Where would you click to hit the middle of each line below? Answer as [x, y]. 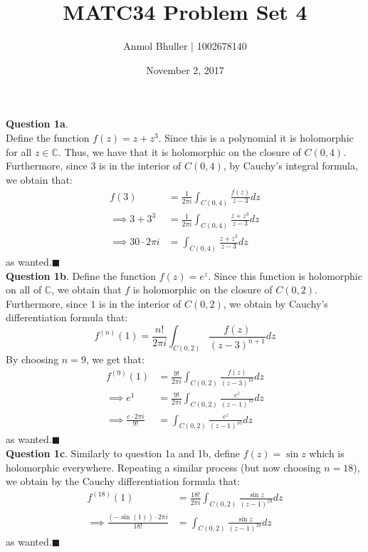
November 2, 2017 [185, 69]
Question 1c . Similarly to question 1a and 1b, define [123, 453]
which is [327, 453]
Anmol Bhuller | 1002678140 [185, 46]
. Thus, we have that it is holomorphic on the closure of [179, 151]
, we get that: [115, 359]
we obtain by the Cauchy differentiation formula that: [123, 481]
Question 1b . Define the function [81, 275]
